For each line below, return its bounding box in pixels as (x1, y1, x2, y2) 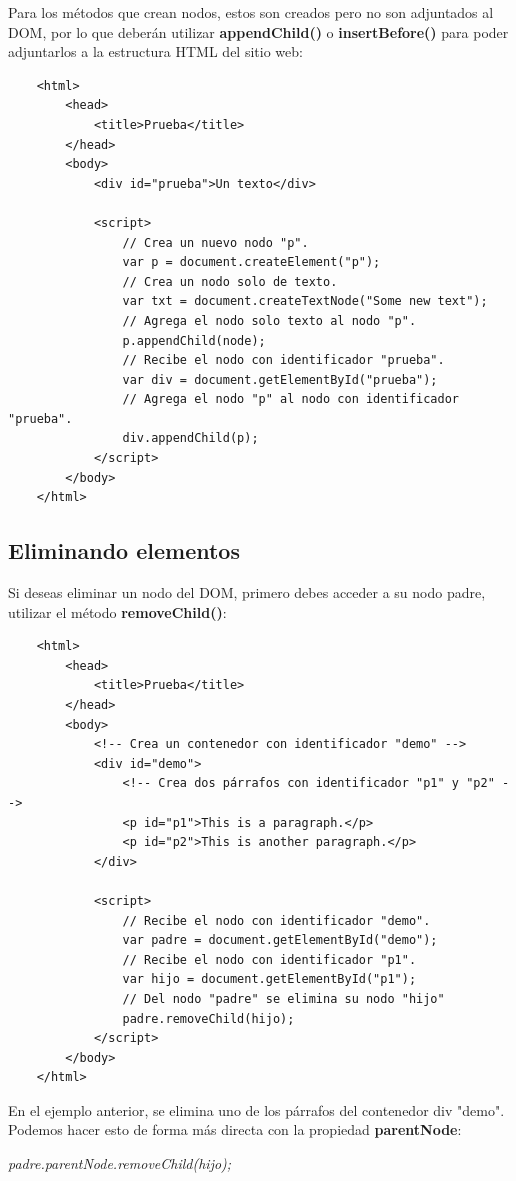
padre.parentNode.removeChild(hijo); (8, 1153, 232, 1174)
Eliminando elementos (8, 535, 240, 566)
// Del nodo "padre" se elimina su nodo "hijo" (122, 991, 445, 1006)
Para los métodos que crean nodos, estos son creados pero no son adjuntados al (8, 2, 494, 22)
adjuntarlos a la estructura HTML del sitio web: (8, 41, 303, 62)
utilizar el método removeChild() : (8, 601, 227, 622)
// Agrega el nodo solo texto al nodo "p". (122, 313, 417, 328)
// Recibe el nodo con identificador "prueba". (122, 353, 445, 368)
